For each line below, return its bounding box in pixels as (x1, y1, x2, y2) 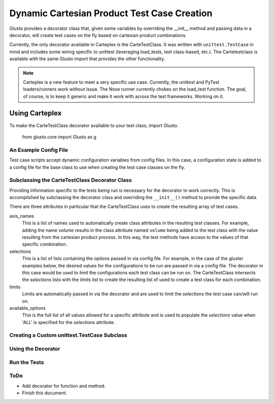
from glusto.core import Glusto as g (22, 134, 96, 140)
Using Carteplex (9, 109, 62, 117)
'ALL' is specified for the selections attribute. (22, 319, 115, 325)
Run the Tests (9, 358, 44, 366)
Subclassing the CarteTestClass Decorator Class (9, 177, 132, 184)
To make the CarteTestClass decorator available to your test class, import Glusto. (9, 122, 179, 129)
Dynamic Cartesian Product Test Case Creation (9, 8, 213, 19)
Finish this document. (22, 390, 67, 396)
